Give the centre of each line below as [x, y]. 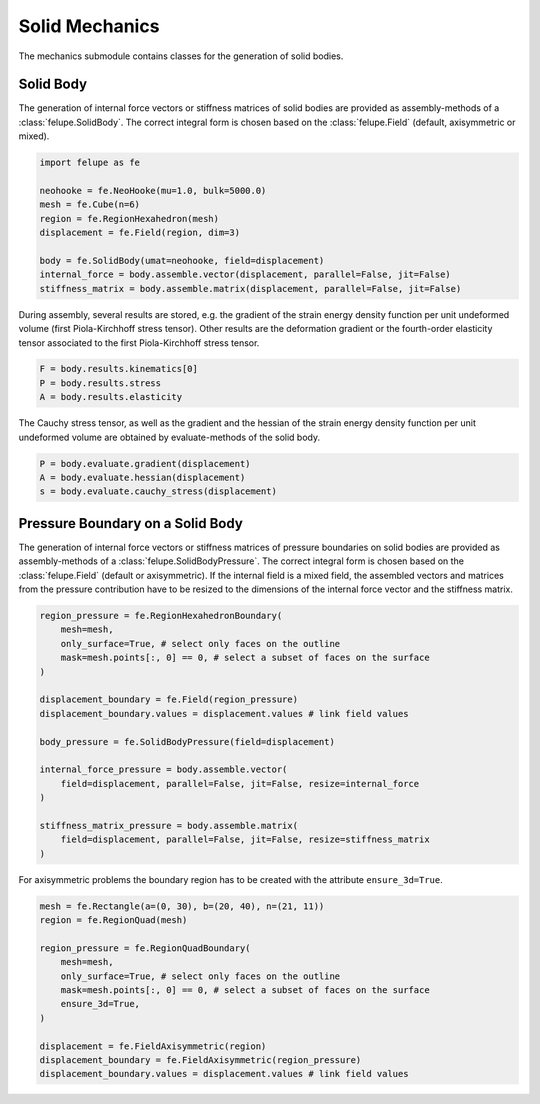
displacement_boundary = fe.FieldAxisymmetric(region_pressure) [200, 1059]
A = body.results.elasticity [111, 397]
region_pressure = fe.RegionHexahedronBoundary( [161, 616]
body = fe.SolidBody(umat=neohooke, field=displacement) [182, 260]
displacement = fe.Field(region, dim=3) [139, 233]
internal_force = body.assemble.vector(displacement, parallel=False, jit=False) [245, 274]
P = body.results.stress [100, 383]
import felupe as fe [89, 163]
